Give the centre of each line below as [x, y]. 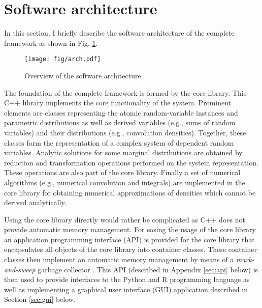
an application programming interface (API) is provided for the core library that [129, 239]
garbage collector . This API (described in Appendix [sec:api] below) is [148, 269]
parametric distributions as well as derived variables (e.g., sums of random [120, 122]
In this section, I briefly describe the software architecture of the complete [119, 33]
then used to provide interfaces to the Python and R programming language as [127, 279]
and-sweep [20, 269]
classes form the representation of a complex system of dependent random [119, 142]
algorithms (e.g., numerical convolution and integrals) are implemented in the [125, 182]
